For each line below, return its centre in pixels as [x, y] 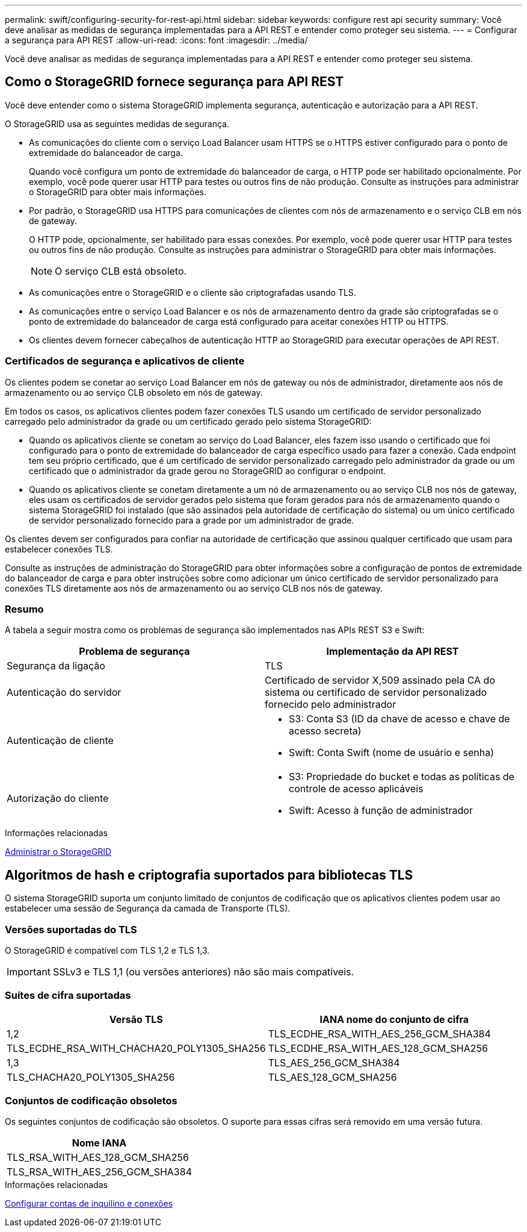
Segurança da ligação [56, 666]
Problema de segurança [134, 652]
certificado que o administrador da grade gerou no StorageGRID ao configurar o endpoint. [208, 471]
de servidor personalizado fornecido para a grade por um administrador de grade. [192, 520]
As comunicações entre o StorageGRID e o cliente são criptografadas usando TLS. [193, 292]
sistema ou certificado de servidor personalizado [376, 693]
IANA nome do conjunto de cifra [394, 1019]
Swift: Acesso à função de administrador [381, 811]
